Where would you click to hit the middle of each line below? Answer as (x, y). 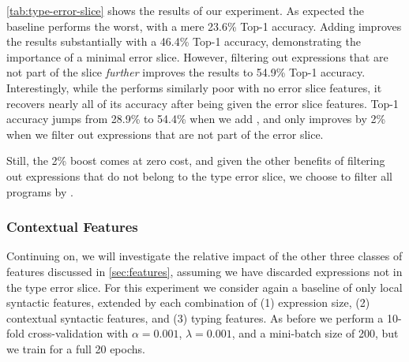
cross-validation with (78, 333)
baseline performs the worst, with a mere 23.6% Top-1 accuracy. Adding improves (204, 26)
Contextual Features (72, 227)
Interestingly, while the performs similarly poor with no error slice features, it (194, 87)
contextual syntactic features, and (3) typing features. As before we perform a (195, 317)
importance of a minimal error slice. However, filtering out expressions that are (197, 56)
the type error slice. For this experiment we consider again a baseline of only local (204, 287)
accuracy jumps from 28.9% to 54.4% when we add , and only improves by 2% (196, 119)
